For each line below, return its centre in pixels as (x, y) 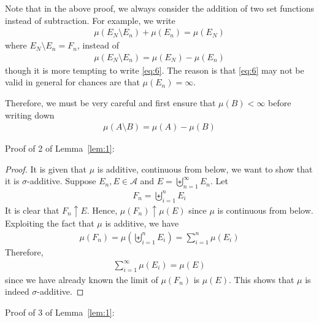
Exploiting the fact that (50, 223)
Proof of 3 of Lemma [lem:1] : (60, 312)
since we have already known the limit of (82, 279)
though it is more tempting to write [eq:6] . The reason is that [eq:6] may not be (155, 70)
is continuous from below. (265, 210)
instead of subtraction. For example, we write (90, 20)
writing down (30, 115)
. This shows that (262, 279)
